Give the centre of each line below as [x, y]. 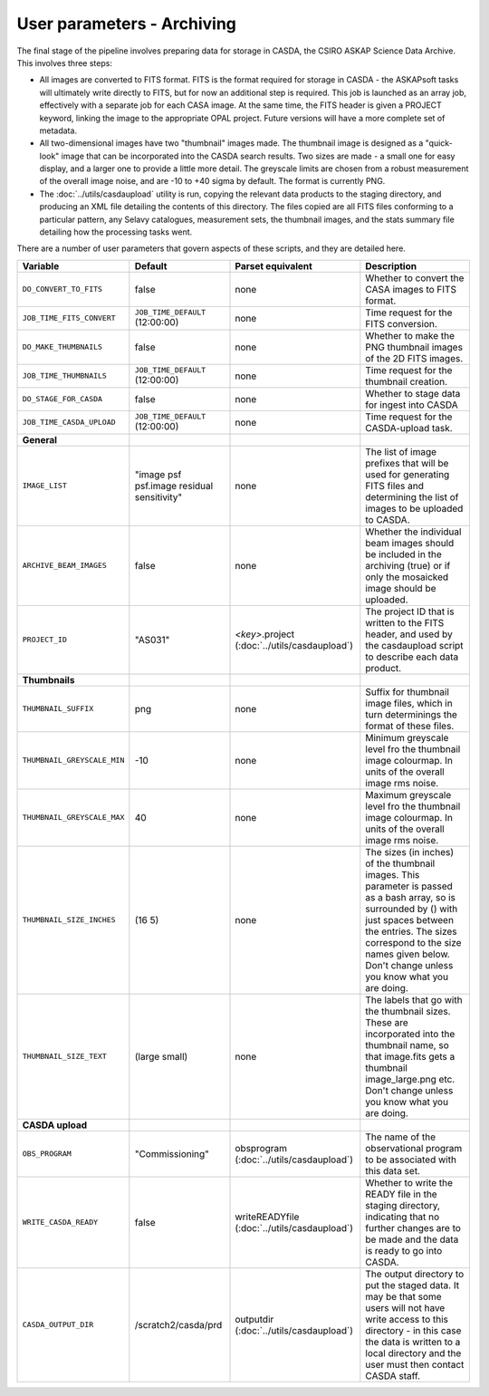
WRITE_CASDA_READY [60, 1223]
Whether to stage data [413, 393]
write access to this [407, 1319]
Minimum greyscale [407, 737]
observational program [414, 1148]
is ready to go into [404, 1250]
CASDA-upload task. [409, 428]
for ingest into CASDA [412, 405]
